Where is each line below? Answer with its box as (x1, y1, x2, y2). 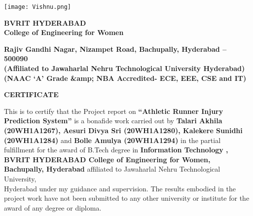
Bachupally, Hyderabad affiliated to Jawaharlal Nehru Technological (4, 164, 220, 174)
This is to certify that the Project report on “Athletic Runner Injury (4, 106, 223, 116)
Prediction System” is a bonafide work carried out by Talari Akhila (4, 115, 222, 126)
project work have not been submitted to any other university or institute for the (4, 193, 250, 203)
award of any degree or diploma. (4, 202, 102, 213)
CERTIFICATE (4, 89, 59, 100)
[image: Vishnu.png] (4, 3, 72, 10)
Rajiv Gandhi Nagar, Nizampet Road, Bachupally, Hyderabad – (4, 43, 227, 54)
